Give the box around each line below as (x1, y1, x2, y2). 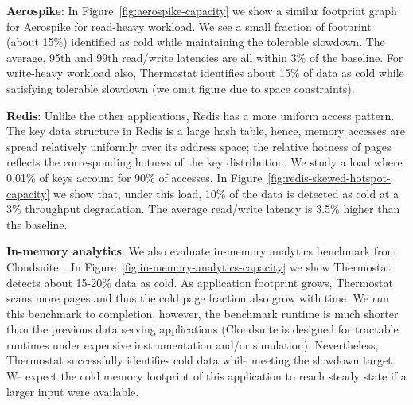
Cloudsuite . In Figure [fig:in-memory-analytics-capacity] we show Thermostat (6, 258, 391, 275)
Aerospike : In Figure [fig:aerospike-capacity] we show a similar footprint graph (6, 2, 397, 18)
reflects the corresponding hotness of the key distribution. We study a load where (6, 154, 403, 170)
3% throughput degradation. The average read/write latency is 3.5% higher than (6, 201, 400, 217)
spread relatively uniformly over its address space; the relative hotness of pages (6, 138, 392, 154)
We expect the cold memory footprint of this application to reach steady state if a (6, 368, 407, 384)
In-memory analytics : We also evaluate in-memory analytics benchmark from (6, 243, 397, 259)
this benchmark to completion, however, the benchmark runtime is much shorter (6, 305, 399, 321)
